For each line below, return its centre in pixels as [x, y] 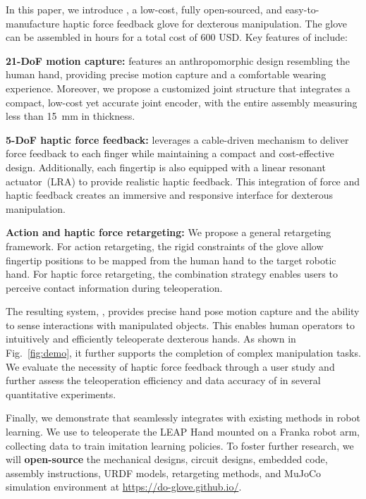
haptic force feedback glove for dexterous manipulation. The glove [205, 23]
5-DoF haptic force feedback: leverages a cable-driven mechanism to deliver [177, 139]
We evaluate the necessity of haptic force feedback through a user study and [170, 366]
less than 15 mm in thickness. [71, 116]
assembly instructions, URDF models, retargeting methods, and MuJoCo [164, 473]
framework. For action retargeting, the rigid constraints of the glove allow [165, 246]
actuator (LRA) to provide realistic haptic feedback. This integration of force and [183, 181]
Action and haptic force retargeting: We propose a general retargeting [169, 232]
